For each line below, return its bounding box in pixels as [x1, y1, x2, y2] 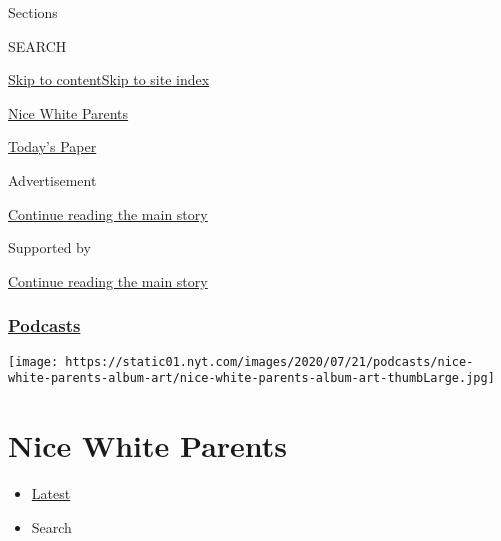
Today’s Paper [8, 136, 97, 157]
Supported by [8, 237, 91, 258]
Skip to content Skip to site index [8, 69, 210, 90]
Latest [31, 483, 71, 503]
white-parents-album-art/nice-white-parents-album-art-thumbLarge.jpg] [8, 371, 495, 386]
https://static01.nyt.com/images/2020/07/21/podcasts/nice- [65, 354, 474, 369]
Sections [8, 2, 58, 22]
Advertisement [8, 169, 97, 190]
